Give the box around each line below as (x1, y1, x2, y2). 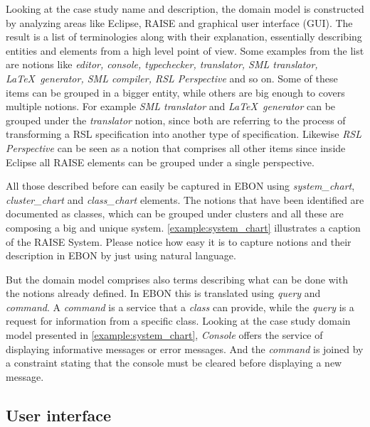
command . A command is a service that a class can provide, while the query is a (6, 299, 354, 314)
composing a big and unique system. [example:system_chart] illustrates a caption (6, 220, 361, 234)
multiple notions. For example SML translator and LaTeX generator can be (6, 99, 336, 114)
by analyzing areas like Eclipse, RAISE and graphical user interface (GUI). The (6, 15, 353, 30)
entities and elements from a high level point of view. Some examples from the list (6, 43, 364, 58)
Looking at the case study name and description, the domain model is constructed (6, 1, 364, 16)
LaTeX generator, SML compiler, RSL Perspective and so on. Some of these (6, 70, 338, 85)
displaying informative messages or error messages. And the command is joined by (6, 341, 364, 356)
